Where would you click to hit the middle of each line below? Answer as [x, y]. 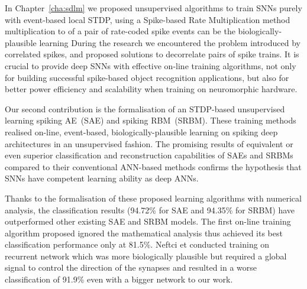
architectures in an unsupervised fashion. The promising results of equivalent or [149, 143]
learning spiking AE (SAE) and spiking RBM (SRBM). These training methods [151, 120]
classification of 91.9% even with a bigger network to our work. [119, 279]
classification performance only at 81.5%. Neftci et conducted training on [137, 244]
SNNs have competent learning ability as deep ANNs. [102, 178]
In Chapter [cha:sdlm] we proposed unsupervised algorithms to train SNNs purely [153, 8]
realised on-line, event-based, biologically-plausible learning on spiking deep [141, 131]
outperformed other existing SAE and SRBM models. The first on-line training [148, 221]
